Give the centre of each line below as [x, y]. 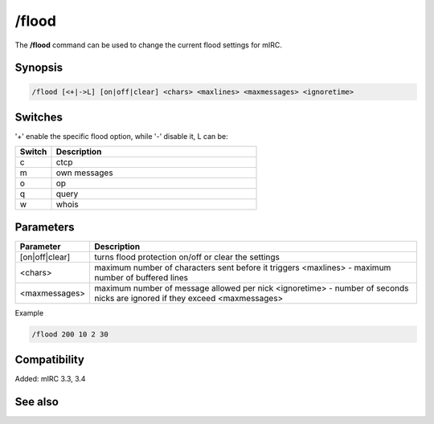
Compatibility [49, 360]
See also [37, 402]
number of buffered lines [141, 277]
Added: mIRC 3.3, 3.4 [50, 379]
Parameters [45, 227]
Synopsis [39, 68]
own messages [84, 173]
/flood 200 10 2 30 [70, 334]
